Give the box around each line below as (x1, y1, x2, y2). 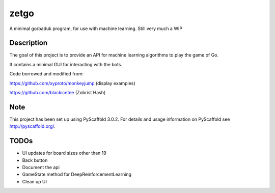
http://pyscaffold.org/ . (9, 123, 56, 129)
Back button (22, 157, 48, 163)
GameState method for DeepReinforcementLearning (22, 171, 132, 178)
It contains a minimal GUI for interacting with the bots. (9, 61, 122, 67)
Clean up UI (22, 178, 47, 184)
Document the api (22, 164, 60, 170)
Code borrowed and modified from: (9, 71, 84, 77)
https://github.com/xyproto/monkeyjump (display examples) (9, 80, 135, 86)
